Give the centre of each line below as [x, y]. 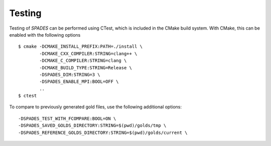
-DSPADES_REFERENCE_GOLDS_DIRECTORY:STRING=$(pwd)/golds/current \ [103, 132]
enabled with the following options [45, 35]
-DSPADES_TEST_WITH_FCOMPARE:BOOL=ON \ [67, 118]
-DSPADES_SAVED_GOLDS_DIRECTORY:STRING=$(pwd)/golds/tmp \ [92, 126]
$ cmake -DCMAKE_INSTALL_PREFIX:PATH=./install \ [81, 47]
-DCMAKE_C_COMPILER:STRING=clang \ [83, 61]
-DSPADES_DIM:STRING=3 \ [70, 75]
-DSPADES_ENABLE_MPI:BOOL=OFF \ [79, 82]
